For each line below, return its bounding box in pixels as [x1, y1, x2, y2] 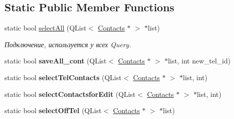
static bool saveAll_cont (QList [4, 56, 107, 66]
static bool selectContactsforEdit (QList [4, 89, 136, 99]
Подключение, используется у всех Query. [4, 39, 131, 49]
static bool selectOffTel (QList [4, 105, 102, 116]
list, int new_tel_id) [168, 56, 231, 66]
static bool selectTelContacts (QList [4, 72, 122, 82]
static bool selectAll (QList [4, 23, 87, 33]
